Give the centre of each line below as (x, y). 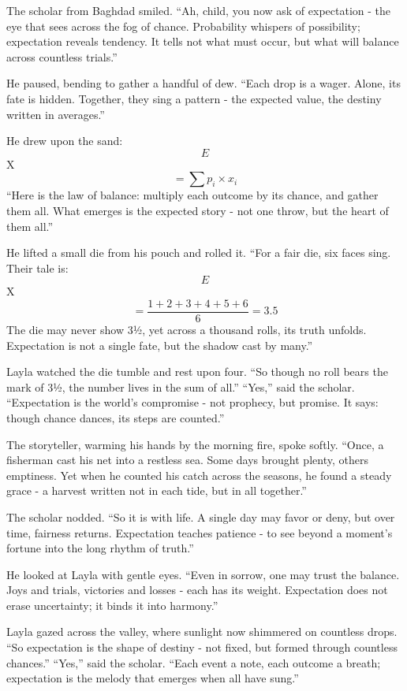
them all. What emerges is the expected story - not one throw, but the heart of (198, 210)
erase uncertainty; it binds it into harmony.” (112, 605)
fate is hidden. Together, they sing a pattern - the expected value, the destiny (194, 98)
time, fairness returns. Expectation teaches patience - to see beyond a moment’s (200, 532)
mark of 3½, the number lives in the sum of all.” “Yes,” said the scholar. (181, 386)
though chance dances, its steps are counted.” (116, 417)
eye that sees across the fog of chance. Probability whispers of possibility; (183, 26)
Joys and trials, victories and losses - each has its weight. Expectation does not (197, 590)
